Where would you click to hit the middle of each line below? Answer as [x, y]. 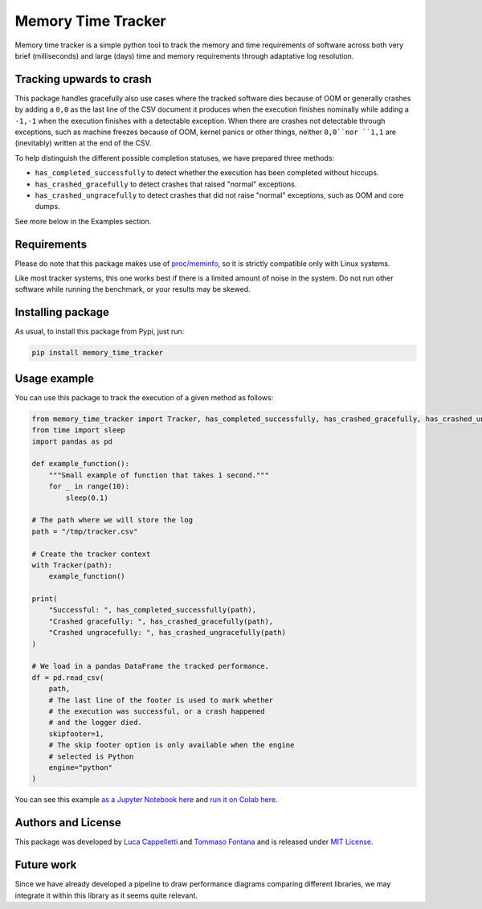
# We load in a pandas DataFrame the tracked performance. [150, 666]
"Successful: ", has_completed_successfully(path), [153, 610]
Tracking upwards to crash [83, 79]
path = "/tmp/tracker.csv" [85, 531]
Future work [46, 865]
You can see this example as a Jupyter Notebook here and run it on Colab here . [146, 800]
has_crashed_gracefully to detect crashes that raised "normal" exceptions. [166, 184]
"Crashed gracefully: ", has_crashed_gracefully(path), [161, 621]
